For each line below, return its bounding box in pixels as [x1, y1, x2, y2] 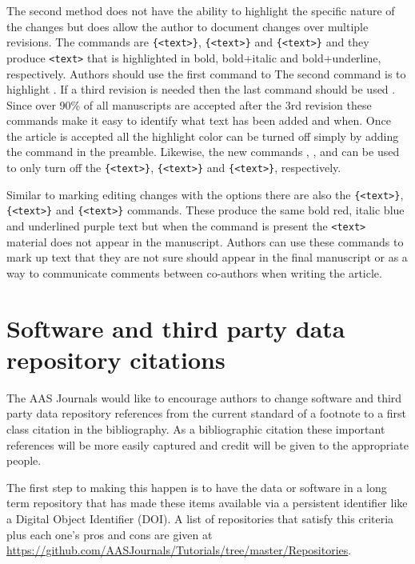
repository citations [6, 342, 225, 375]
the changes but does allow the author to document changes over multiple [6, 18, 369, 34]
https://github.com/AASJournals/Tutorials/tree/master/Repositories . [6, 542, 352, 558]
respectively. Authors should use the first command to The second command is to [6, 65, 406, 82]
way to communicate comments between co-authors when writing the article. [6, 264, 382, 281]
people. [6, 452, 42, 469]
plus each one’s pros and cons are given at [6, 526, 213, 542]
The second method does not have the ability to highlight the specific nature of [6, 2, 395, 18]
